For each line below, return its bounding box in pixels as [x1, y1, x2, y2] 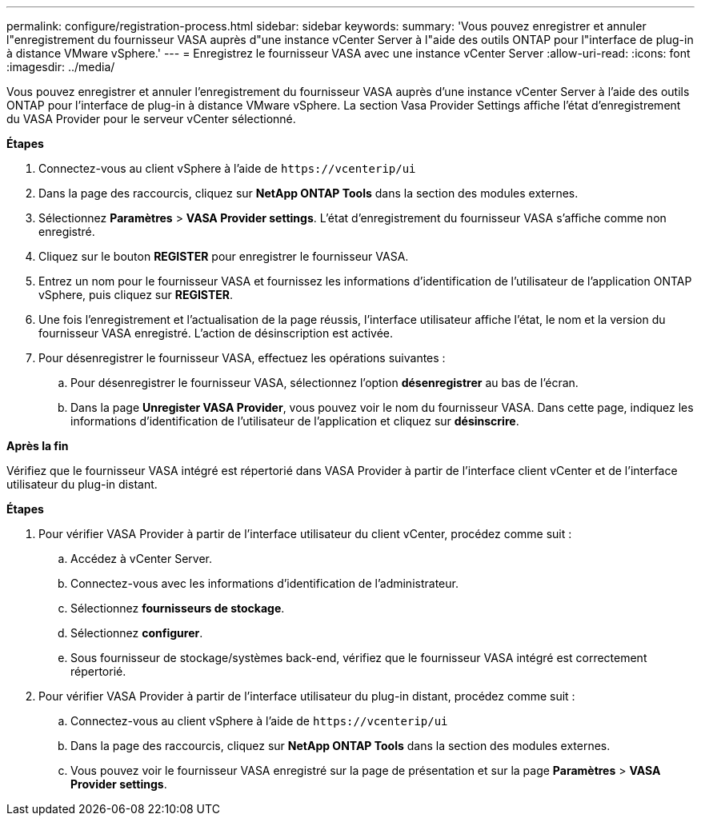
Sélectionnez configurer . [70, 626, 203, 640]
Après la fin [6, 439, 69, 453]
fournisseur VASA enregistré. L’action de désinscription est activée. [38, 326, 394, 340]
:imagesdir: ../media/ [6, 60, 115, 74]
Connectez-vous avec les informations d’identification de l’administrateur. [70, 577, 459, 590]
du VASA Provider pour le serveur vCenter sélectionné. [6, 112, 296, 126]
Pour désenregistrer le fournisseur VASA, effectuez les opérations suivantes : [38, 351, 446, 365]
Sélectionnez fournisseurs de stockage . [70, 601, 285, 615]
